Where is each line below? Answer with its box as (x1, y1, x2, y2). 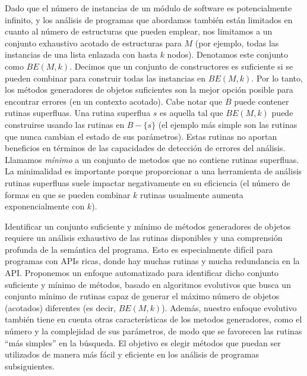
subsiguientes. (5, 359, 55, 372)
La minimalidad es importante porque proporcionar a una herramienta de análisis (5, 165, 302, 177)
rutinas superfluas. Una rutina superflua (5, 106, 151, 119)
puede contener (234, 95, 289, 107)
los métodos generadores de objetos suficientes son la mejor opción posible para (5, 83, 293, 96)
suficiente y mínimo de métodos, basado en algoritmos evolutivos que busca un (5, 278, 291, 290)
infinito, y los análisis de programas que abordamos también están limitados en (5, 13, 293, 26)
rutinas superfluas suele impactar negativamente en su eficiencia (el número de (5, 176, 290, 189)
